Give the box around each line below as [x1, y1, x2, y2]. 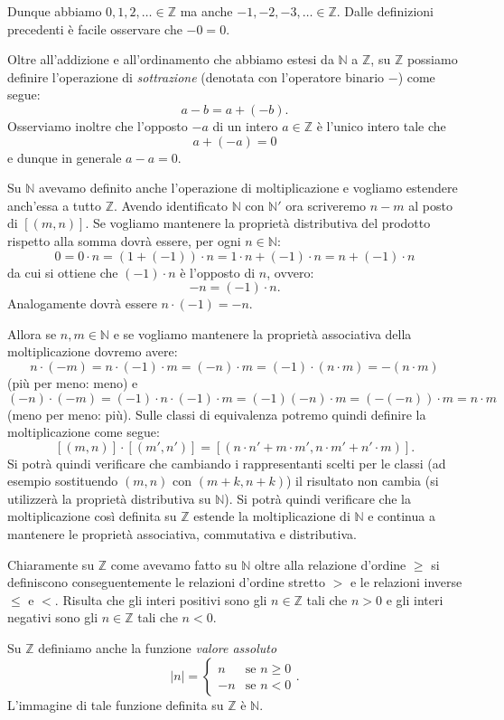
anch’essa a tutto [7, 195, 101, 214]
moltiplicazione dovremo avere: [7, 342, 178, 361]
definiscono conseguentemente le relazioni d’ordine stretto [7, 573, 325, 592]
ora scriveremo [285, 195, 367, 214]
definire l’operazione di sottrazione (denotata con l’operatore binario [7, 67, 385, 86]
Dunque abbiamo [7, 2, 102, 20]
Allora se [7, 324, 57, 343]
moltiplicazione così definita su [7, 507, 177, 526]
